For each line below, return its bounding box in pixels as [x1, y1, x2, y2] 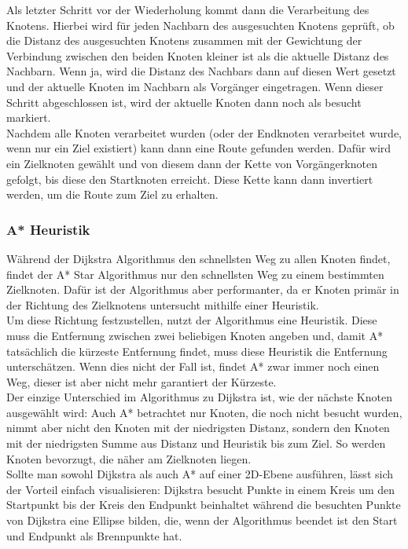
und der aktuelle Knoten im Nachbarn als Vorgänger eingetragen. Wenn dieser [6, 78, 384, 94]
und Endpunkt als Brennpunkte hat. [6, 527, 182, 544]
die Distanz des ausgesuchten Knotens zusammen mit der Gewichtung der [6, 32, 362, 49]
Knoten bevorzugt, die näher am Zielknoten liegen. [6, 450, 252, 467]
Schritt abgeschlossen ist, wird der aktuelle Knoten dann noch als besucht [6, 93, 362, 110]
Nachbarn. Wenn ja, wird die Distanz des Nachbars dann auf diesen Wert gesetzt [6, 63, 396, 79]
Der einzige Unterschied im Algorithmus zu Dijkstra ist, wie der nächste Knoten [6, 389, 392, 405]
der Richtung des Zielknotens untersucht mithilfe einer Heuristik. [6, 296, 319, 313]
